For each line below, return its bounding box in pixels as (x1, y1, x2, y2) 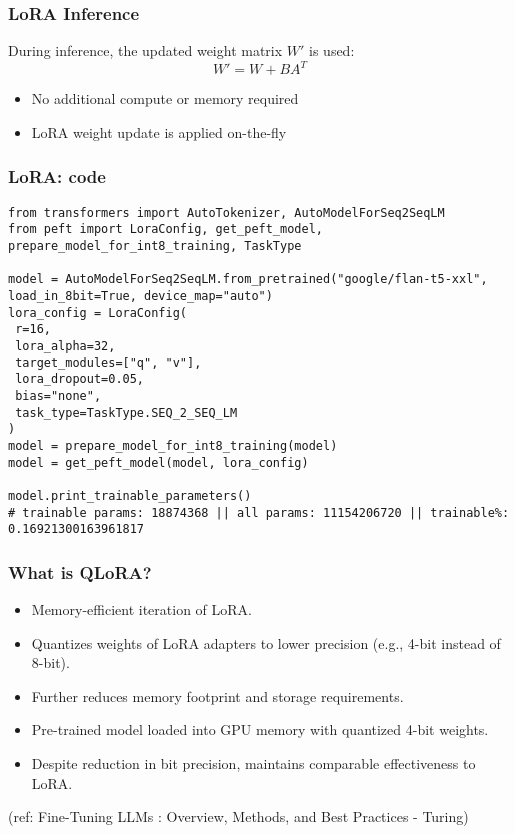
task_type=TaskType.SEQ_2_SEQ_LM (15, 405, 238, 420)
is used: (309, 40, 355, 61)
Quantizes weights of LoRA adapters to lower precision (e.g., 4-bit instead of (31, 632, 501, 653)
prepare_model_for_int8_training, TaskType (8, 239, 302, 254)
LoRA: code (8, 164, 106, 189)
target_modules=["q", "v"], (15, 355, 202, 370)
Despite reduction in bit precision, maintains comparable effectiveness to (31, 753, 476, 774)
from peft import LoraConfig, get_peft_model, (8, 222, 323, 237)
